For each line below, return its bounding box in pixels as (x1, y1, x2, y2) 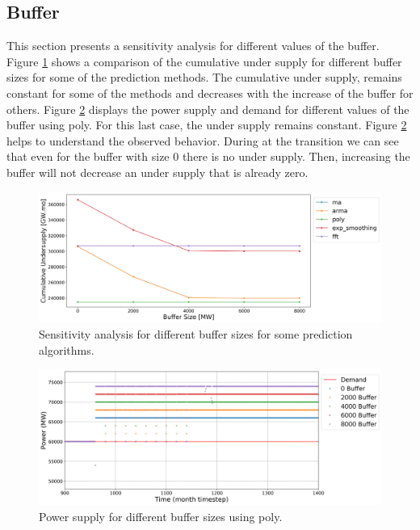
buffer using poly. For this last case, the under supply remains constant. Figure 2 (6, 116, 407, 133)
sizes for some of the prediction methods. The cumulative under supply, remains (6, 69, 402, 86)
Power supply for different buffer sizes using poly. (39, 507, 283, 524)
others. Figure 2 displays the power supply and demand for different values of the (6, 100, 409, 117)
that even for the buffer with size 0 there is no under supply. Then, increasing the (6, 148, 410, 165)
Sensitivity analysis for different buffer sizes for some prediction (39, 326, 353, 343)
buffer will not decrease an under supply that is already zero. (6, 163, 309, 180)
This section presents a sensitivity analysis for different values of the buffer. (6, 37, 380, 54)
